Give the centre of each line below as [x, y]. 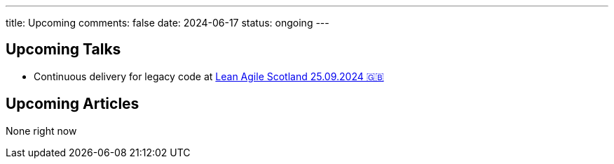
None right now [41, 131]
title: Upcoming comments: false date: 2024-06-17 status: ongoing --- [168, 23]
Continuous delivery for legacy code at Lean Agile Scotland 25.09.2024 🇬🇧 [209, 76]
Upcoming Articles [73, 104]
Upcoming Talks [63, 50]
